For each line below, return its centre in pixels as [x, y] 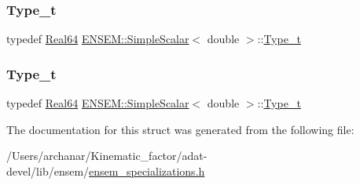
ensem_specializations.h [147, 170]
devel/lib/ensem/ [48, 170]
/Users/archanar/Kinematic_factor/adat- [107, 156]
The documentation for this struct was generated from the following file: [180, 129]
